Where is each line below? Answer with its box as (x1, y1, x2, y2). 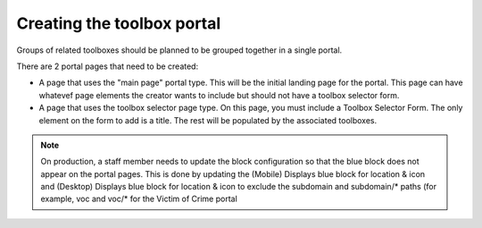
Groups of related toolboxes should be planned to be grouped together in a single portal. (16, 45, 343, 55)
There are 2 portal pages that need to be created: (16, 61, 199, 72)
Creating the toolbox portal (16, 13, 221, 33)
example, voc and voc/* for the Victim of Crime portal (40, 193, 238, 205)
